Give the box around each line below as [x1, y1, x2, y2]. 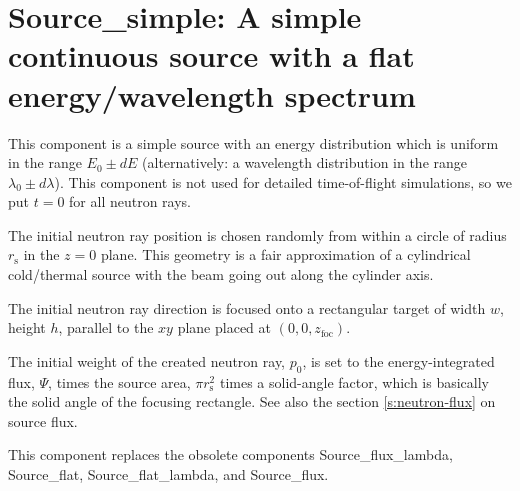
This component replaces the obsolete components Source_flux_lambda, [8, 444, 453, 465]
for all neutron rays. [69, 191, 192, 212]
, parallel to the [58, 317, 154, 338]
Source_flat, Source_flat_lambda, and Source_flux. [8, 464, 329, 485]
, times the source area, [48, 371, 191, 392]
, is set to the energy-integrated [302, 350, 495, 371]
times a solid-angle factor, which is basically [219, 371, 490, 392]
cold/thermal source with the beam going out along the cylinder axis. [8, 264, 434, 285]
